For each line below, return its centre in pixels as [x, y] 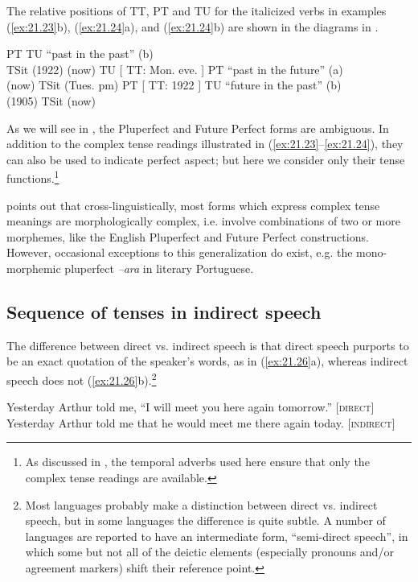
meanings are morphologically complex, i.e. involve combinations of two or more [203, 221]
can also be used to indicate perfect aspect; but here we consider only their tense [206, 159]
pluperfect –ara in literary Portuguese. [159, 268]
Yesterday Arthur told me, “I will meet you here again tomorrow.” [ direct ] [191, 407]
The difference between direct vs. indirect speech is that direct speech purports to [208, 345]
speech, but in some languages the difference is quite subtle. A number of [205, 520]
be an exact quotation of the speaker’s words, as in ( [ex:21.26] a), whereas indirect [207, 361]
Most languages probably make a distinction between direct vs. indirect [201, 504]
